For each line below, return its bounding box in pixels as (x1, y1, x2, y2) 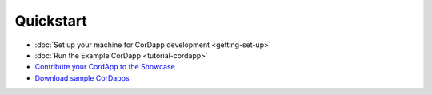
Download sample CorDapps (34, 73, 130, 83)
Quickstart (14, 12, 88, 30)
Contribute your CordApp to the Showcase (34, 62, 175, 72)
